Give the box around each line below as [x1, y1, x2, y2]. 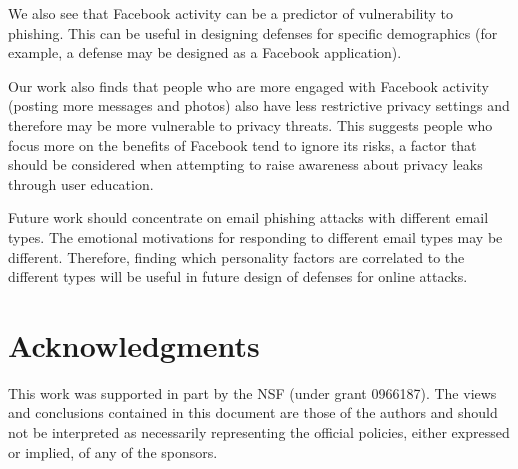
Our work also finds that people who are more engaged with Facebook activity [8, 75, 489, 96]
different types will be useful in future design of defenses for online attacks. [8, 266, 468, 287]
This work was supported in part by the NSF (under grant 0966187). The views [8, 382, 497, 403]
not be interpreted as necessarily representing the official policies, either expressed [8, 422, 510, 443]
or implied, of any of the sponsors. [8, 441, 218, 462]
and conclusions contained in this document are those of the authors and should [8, 402, 498, 423]
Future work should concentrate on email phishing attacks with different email [8, 207, 489, 228]
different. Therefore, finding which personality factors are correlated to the [8, 246, 465, 267]
